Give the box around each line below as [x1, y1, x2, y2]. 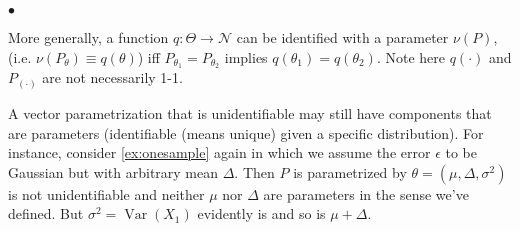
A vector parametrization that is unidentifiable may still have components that [8, 102, 492, 123]
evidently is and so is [197, 203, 326, 224]
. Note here [376, 46, 445, 67]
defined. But [8, 203, 84, 224]
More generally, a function [8, 27, 169, 47]
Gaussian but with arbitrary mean [8, 161, 219, 182]
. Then [234, 161, 275, 182]
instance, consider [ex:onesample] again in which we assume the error [8, 142, 431, 163]
